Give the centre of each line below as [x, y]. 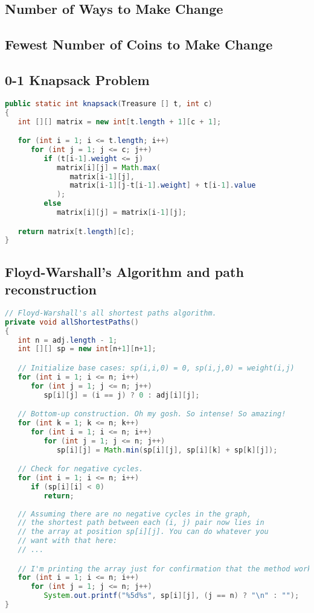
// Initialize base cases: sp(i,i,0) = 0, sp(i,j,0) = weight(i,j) [156, 368]
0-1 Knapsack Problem [77, 79]
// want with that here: [68, 541]
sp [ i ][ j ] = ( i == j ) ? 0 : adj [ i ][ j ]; [122, 395]
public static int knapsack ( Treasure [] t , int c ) [109, 103]
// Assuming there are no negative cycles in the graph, [135, 514]
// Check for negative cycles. [81, 469]
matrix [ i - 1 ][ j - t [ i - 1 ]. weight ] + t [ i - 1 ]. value [163, 186]
